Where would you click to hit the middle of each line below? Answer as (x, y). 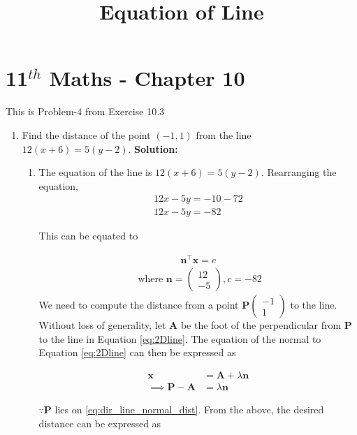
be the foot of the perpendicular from (261, 325)
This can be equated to (88, 236)
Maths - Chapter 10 (147, 78)
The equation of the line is (95, 172)
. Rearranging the (299, 172)
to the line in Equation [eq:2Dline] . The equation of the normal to (180, 338)
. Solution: (153, 148)
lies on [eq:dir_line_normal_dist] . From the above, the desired (189, 409)
